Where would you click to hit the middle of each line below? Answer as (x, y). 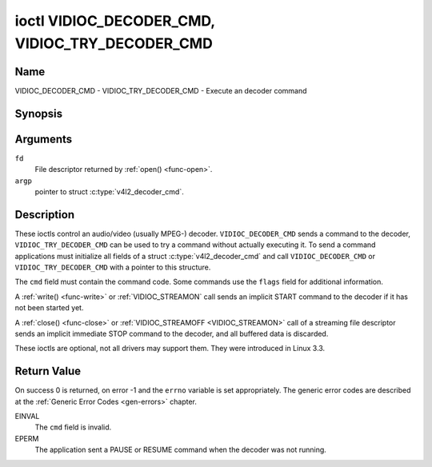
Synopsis (39, 113)
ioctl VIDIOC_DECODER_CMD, (115, 21)
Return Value (48, 371)
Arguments (44, 139)
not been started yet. (49, 308)
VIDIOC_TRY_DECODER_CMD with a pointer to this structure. (113, 267)
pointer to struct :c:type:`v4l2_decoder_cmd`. (109, 191)
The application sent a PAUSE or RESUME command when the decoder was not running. (181, 450)
